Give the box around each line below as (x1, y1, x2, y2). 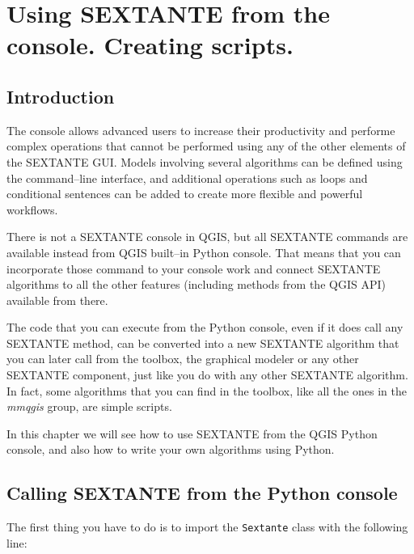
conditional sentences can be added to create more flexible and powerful (6, 185, 363, 202)
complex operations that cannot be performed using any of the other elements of (6, 137, 406, 154)
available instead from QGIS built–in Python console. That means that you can (6, 243, 401, 260)
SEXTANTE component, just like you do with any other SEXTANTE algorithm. (6, 366, 408, 383)
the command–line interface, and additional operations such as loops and (6, 169, 368, 186)
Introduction (6, 83, 115, 108)
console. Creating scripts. (6, 28, 294, 61)
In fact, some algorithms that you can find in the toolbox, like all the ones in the (6, 382, 407, 399)
